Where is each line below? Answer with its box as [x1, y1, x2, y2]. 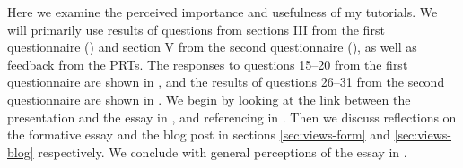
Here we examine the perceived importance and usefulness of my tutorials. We [7, 3, 438, 21]
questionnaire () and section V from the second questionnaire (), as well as [7, 38, 417, 56]
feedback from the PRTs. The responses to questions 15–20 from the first [7, 55, 408, 73]
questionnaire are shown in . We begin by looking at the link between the [7, 89, 411, 108]
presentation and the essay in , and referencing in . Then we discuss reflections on [7, 107, 457, 126]
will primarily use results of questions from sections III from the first [7, 20, 385, 38]
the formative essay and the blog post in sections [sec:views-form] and [7, 125, 390, 144]
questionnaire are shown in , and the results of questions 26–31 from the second [7, 72, 445, 91]
